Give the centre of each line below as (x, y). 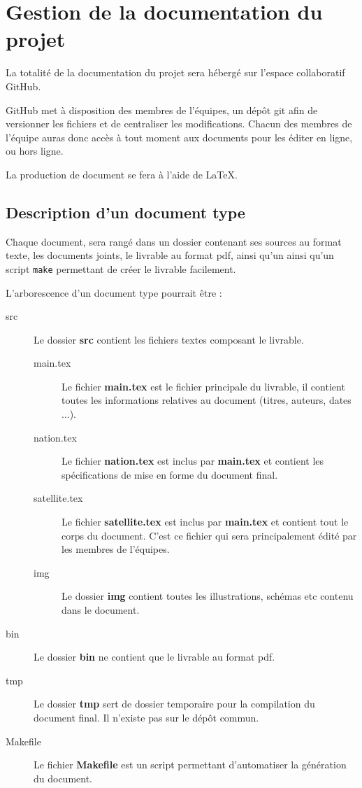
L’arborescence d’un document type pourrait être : (114, 292)
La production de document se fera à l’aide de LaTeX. (122, 174)
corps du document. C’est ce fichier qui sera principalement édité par (209, 535)
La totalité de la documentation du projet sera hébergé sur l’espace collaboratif (175, 72)
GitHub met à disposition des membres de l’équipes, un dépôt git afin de (162, 110)
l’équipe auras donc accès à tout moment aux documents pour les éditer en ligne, (179, 137)
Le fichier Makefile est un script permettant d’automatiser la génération (190, 765)
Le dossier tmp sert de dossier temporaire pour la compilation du (174, 704)
